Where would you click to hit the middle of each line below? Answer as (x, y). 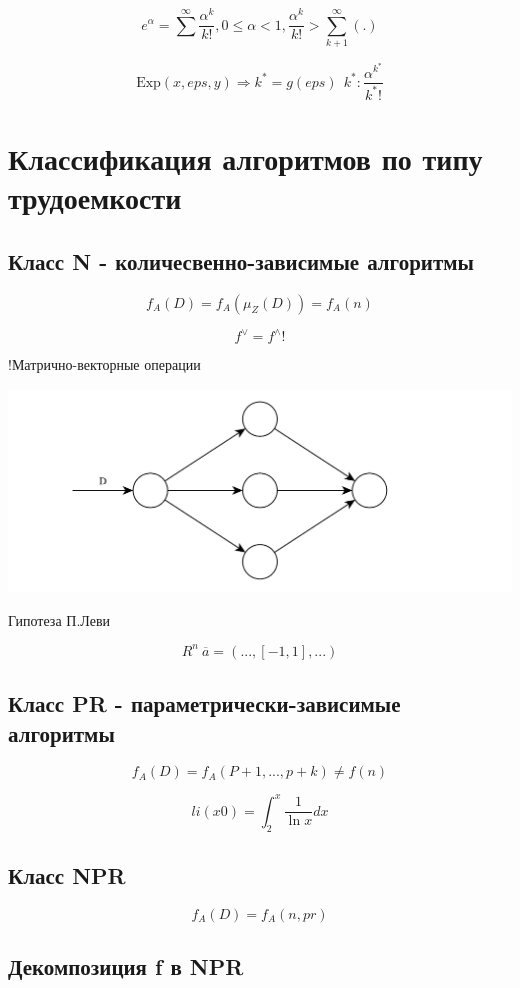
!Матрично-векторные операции (104, 364)
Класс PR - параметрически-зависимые (204, 703)
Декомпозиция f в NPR (126, 966)
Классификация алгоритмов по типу (245, 158)
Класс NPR (67, 875)
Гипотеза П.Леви (59, 619)
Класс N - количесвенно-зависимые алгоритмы (241, 260)
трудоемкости (95, 197)
